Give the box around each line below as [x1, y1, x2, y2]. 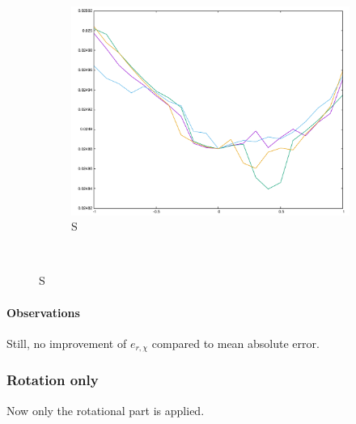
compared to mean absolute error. [151, 334, 320, 351]
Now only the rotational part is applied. [6, 401, 205, 418]
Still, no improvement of [6, 334, 127, 351]
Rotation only [6, 370, 99, 390]
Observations [6, 303, 80, 320]
